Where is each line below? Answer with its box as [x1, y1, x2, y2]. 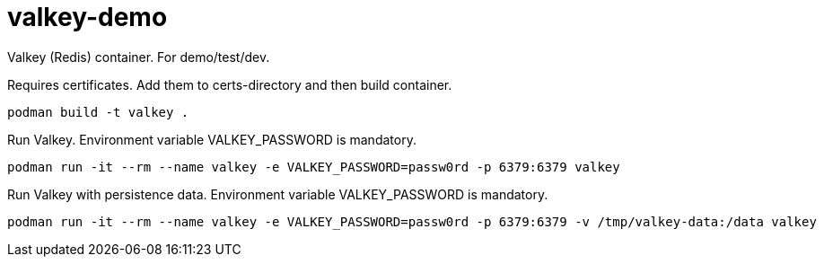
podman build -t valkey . [7, 104, 189, 119]
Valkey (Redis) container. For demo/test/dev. [7, 48, 270, 65]
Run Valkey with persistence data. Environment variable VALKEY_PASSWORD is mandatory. [7, 186, 548, 202]
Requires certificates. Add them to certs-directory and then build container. [7, 76, 452, 92]
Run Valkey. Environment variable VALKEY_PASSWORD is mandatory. [7, 131, 416, 147]
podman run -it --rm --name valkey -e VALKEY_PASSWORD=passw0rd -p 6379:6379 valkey [7, 159, 620, 174]
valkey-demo [7, 2, 168, 32]
